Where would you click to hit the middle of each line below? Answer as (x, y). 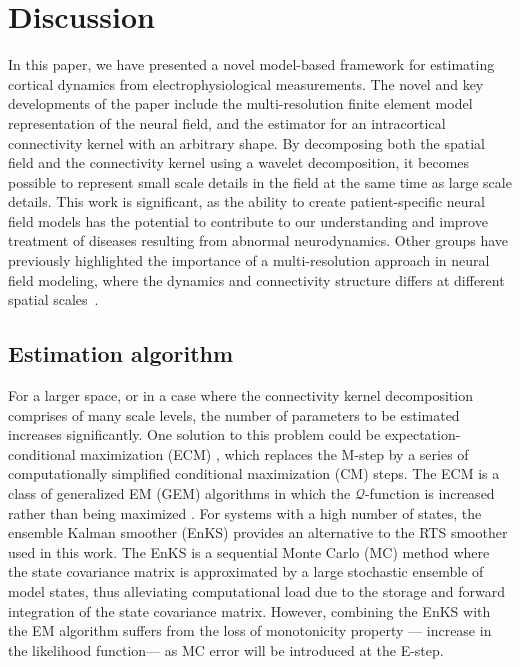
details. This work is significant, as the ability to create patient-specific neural (246, 201)
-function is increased (429, 493)
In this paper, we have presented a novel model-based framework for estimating (251, 64)
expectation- (422, 434)
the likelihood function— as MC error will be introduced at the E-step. (226, 649)
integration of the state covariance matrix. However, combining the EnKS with (249, 610)
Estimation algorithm (121, 353)
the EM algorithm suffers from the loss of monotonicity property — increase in (250, 630)
